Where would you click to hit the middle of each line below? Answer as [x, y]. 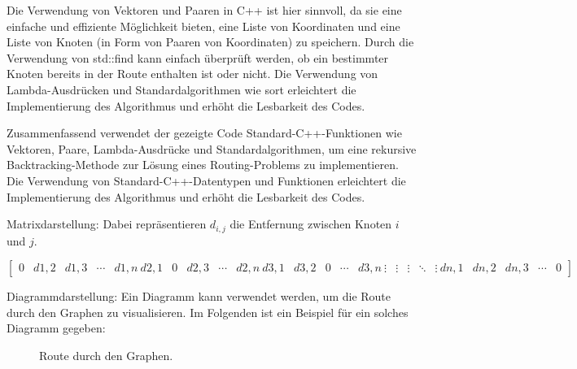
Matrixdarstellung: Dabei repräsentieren [107, 224]
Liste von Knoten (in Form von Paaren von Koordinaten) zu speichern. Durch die [210, 42]
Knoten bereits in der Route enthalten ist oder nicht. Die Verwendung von [192, 74]
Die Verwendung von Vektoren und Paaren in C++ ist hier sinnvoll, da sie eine [204, 10]
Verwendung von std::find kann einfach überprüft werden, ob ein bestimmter [198, 57]
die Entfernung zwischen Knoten [311, 224]
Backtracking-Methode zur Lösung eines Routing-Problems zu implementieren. [203, 165]
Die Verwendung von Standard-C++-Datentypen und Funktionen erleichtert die [206, 180]
